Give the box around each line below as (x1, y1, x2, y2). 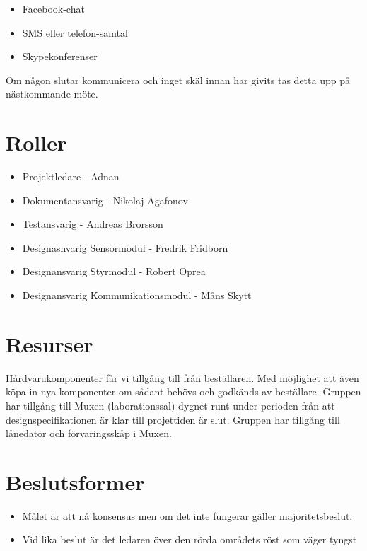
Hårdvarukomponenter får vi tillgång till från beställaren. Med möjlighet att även (6, 370, 359, 385)
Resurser (6, 329, 93, 358)
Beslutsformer (6, 467, 145, 496)
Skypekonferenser (22, 49, 98, 64)
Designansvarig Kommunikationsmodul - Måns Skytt (22, 288, 252, 303)
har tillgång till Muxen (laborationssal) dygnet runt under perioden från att (6, 398, 335, 412)
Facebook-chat (22, 1, 85, 16)
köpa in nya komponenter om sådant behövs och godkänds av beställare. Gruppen (6, 384, 361, 399)
